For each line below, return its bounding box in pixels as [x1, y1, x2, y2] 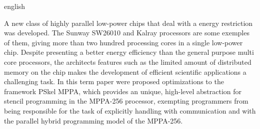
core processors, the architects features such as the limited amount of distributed [4, 56, 251, 67]
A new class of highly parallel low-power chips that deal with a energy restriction [4, 17, 253, 28]
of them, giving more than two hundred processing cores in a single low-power [4, 37, 243, 47]
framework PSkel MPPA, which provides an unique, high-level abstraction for [4, 86, 242, 96]
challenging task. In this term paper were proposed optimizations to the [4, 76, 224, 87]
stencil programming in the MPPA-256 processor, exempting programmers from [4, 96, 248, 106]
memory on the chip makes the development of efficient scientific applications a [4, 66, 246, 77]
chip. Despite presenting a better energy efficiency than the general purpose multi [4, 47, 254, 57]
